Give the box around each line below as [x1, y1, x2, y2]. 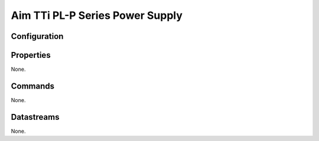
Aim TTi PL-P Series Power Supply [11, 9, 183, 22]
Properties [11, 50, 51, 60]
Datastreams [11, 112, 60, 122]
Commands [11, 81, 55, 91]
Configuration [11, 31, 64, 41]
